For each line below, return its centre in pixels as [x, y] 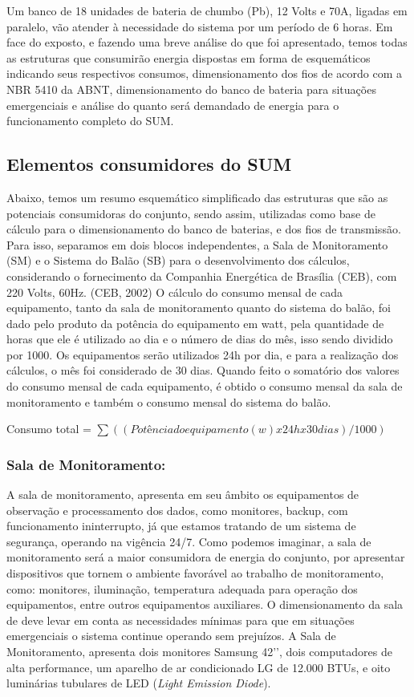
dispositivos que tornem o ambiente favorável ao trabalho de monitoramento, [195, 573]
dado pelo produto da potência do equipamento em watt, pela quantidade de [195, 323]
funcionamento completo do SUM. [90, 121]
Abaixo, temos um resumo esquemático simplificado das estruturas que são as [197, 197]
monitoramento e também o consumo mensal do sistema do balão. [169, 401]
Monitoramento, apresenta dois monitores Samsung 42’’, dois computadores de [199, 652]
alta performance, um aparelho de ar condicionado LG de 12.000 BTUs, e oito [199, 667]
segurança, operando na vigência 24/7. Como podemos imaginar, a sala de [189, 541]
